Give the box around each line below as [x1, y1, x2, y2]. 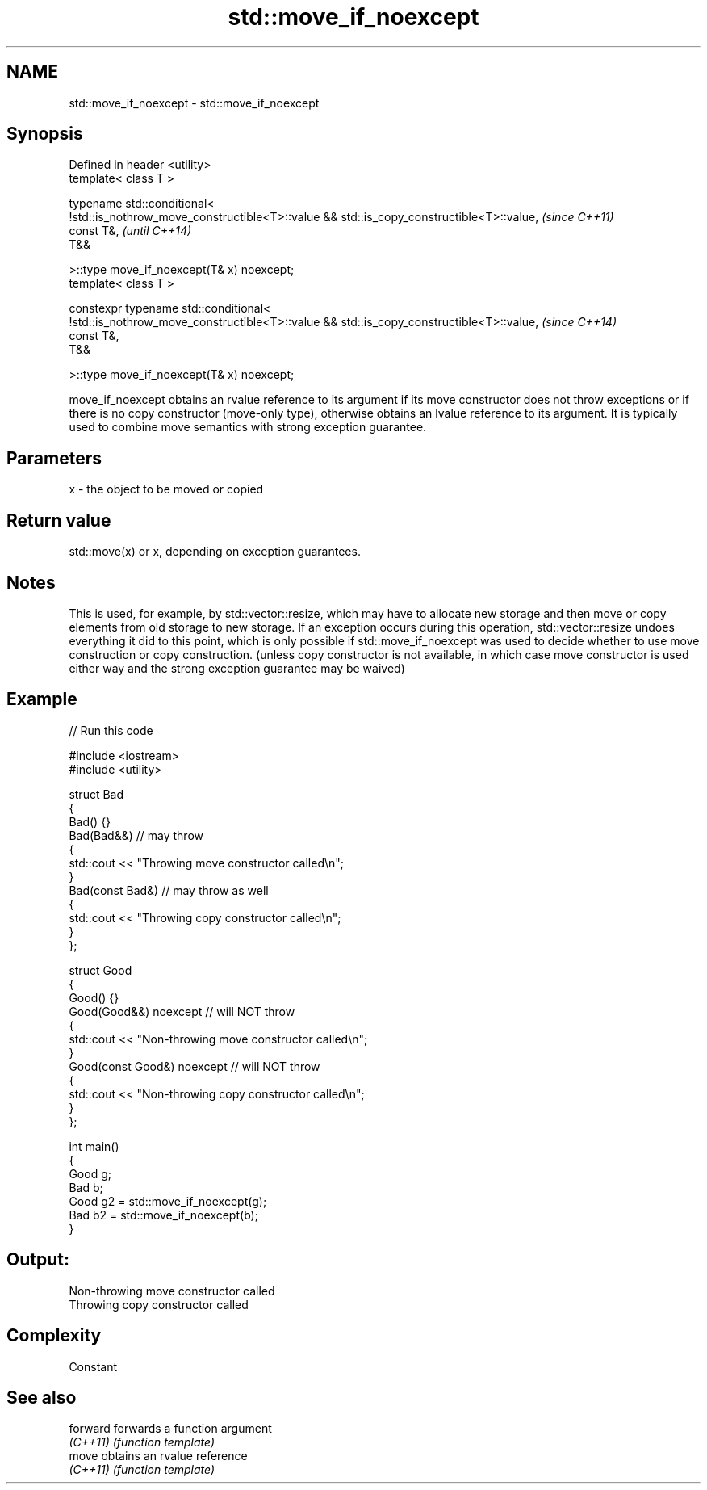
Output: [6, 1249, 69, 1270]
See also [6, 1387, 77, 1408]
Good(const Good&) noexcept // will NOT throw [69, 1059, 320, 1073]
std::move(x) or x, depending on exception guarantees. [69, 544, 361, 559]
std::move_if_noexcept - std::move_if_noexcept [69, 95, 320, 110]
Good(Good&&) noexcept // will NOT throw [69, 1004, 295, 1018]
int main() [69, 1139, 119, 1153]
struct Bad [69, 787, 124, 801]
